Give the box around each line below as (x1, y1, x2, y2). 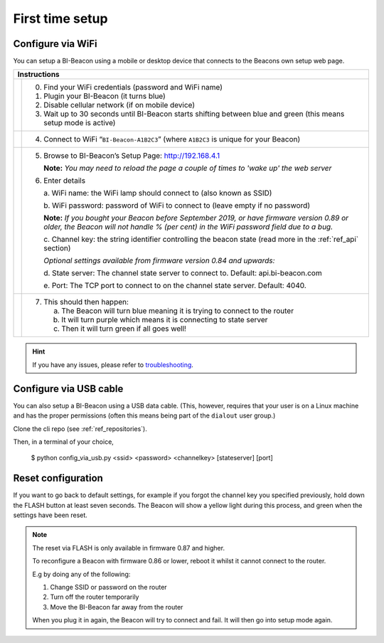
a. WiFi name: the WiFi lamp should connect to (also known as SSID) (43, 188, 272, 198)
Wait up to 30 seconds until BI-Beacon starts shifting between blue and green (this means (43, 109, 345, 119)
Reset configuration (13, 472, 103, 484)
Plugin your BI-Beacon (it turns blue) (43, 91, 166, 101)
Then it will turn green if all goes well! (61, 324, 186, 334)
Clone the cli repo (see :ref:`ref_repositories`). (13, 424, 147, 433)
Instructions (17, 70, 60, 80)
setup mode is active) (43, 118, 116, 128)
